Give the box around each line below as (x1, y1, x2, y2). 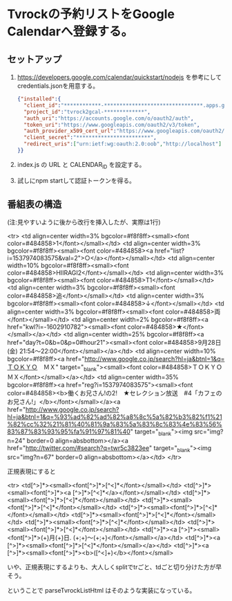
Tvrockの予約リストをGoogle (7, 6, 175, 22)
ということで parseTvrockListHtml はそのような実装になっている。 (7, 586, 196, 594)
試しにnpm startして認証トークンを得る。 (17, 176, 136, 184)
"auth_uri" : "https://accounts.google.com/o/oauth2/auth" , (23, 115, 194, 122)
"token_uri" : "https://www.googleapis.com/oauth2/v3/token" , (23, 121, 200, 128)
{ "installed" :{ (17, 96, 61, 102)
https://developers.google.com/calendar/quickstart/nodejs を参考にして (17, 73, 222, 81)
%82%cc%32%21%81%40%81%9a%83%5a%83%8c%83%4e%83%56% (7, 420, 222, 429)
